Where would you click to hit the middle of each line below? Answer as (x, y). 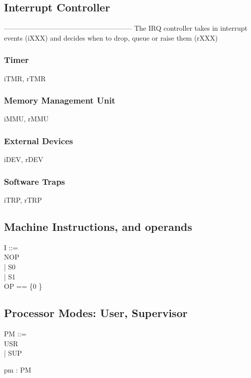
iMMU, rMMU (26, 119)
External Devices (39, 140)
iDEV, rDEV (24, 159)
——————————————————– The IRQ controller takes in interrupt (126, 28)
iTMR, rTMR (25, 78)
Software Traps (35, 181)
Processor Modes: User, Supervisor (96, 313)
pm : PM (18, 369)
